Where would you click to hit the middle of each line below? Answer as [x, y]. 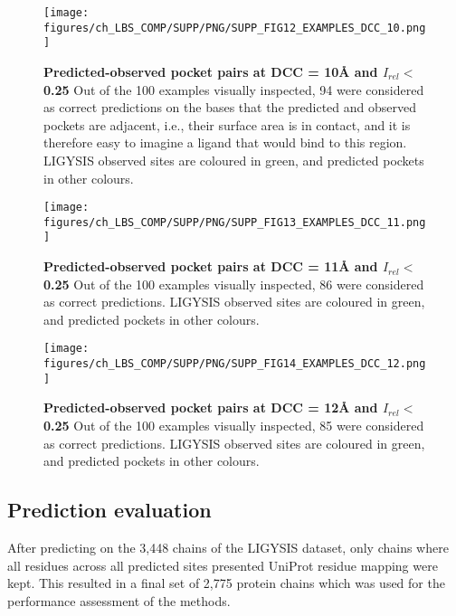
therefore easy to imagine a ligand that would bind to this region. [225, 142]
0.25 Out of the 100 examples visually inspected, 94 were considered [234, 89]
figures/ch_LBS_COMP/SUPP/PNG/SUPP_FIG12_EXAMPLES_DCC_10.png [235, 28]
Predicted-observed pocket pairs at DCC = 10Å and [211, 71]
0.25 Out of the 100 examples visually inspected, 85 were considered [234, 426]
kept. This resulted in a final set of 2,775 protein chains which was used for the [226, 583]
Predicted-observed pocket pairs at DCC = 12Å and [211, 408]
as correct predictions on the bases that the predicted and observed [230, 107]
